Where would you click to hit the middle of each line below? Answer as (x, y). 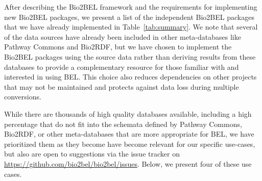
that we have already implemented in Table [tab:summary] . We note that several (131, 27)
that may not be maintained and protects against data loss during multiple (122, 86)
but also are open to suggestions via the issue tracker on (92, 154)
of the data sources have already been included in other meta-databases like (123, 36)
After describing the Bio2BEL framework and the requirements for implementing (131, 7)
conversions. (23, 97)
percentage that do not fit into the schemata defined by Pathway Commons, (123, 124)
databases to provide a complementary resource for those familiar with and (122, 67)
